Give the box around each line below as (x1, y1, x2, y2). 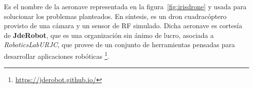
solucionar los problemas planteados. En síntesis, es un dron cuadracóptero (4, 11, 227, 21)
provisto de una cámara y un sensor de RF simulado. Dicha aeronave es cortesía (4, 20, 242, 31)
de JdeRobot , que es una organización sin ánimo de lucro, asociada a (4, 30, 214, 40)
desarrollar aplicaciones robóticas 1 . (4, 49, 109, 61)
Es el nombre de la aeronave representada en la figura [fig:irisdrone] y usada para (4, 1, 247, 11)
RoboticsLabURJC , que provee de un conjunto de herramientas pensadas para (4, 39, 235, 50)
